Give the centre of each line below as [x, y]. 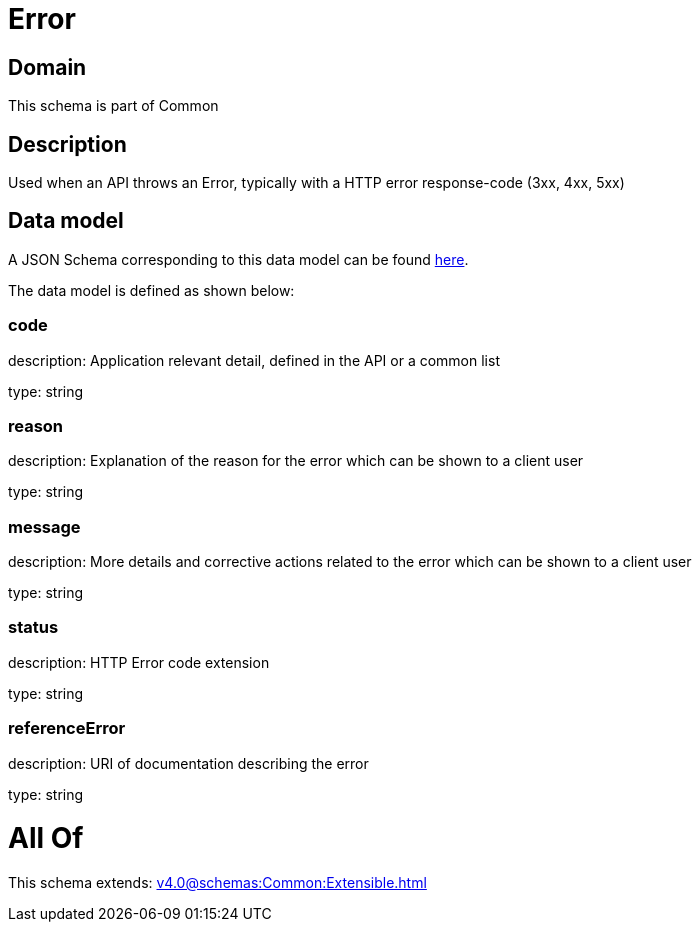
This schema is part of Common [113, 106]
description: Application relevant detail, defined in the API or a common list [254, 360]
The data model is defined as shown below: [151, 290]
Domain [47, 67]
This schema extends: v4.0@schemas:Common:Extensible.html [217, 883]
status [33, 627]
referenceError [67, 728]
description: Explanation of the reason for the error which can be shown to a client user [296, 461]
